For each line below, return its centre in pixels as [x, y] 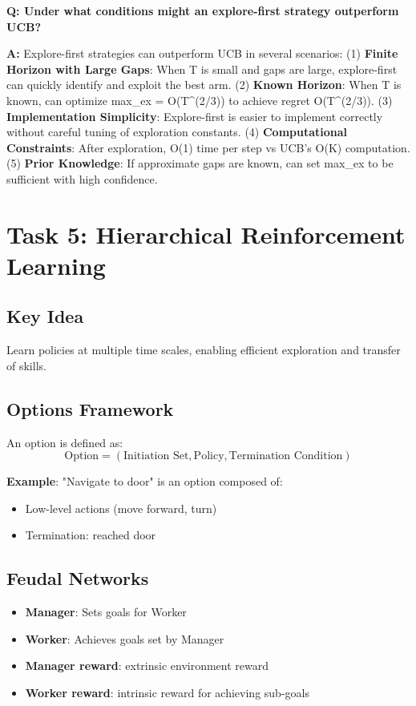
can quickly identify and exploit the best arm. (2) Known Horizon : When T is [204, 85]
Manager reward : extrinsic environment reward [147, 666]
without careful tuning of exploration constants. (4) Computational [177, 132]
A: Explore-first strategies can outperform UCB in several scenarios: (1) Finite [202, 53]
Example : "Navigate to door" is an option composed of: [145, 481]
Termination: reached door [91, 535]
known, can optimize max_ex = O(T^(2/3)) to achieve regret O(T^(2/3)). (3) [200, 100]
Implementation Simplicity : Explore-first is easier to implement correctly [195, 116]
